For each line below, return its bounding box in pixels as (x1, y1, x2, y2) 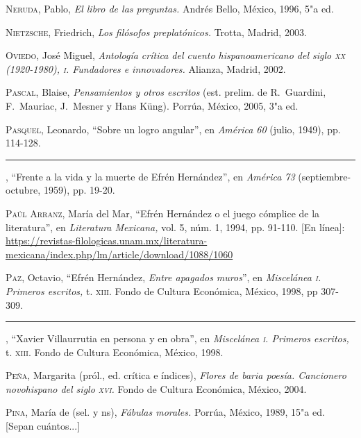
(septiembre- (298, 169, 351, 183)
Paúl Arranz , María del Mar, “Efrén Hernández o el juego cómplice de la (6, 205, 320, 220)
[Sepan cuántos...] (6, 419, 81, 433)
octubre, (6, 183, 41, 197)
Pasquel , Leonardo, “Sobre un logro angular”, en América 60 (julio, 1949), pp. (6, 121, 341, 136)
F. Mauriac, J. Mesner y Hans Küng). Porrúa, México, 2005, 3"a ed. (6, 98, 299, 112)
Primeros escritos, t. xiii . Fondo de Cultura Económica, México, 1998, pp (6, 283, 318, 298)
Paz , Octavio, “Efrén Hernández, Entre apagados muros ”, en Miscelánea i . (6, 270, 321, 285)
